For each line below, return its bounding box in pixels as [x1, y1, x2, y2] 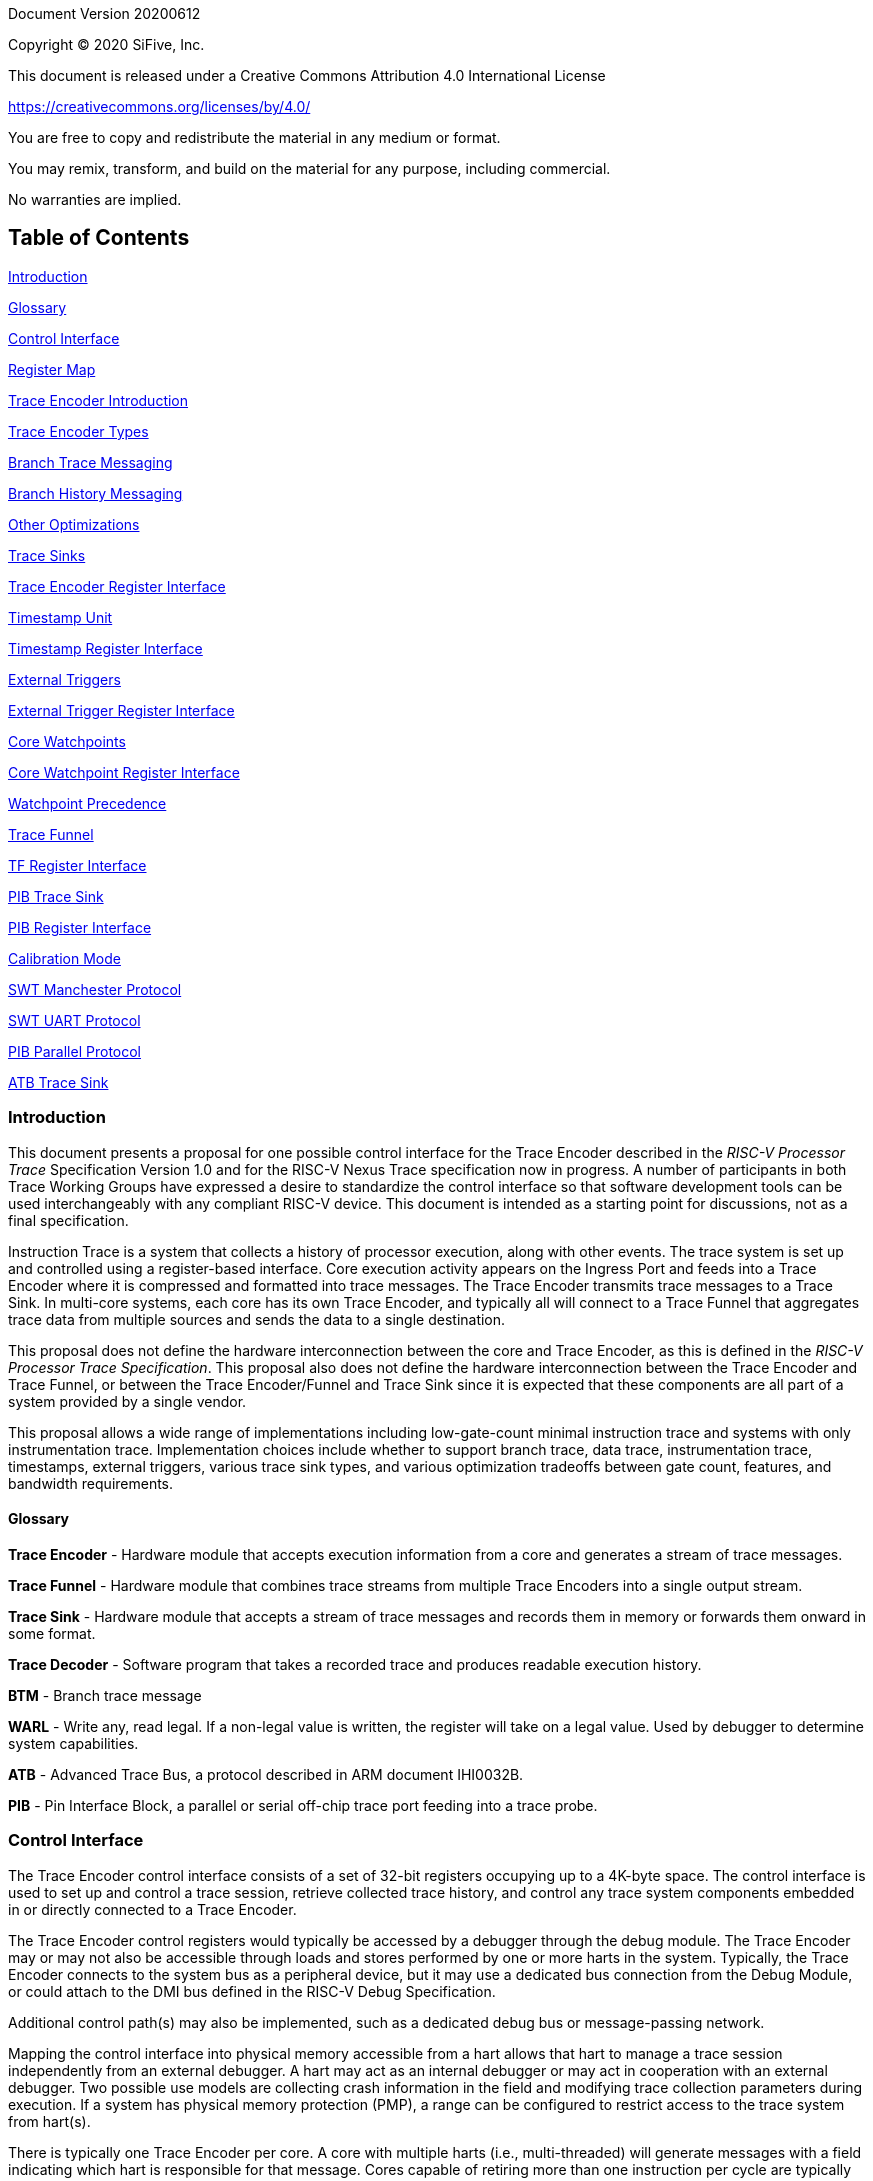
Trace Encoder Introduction [8, 391, 189, 409]
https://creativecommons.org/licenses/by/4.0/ [8, 98, 311, 115]
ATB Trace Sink [8, 1073, 109, 1091]
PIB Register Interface [8, 918, 152, 936]
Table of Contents [8, 225, 190, 251]
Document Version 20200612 [8, 5, 201, 22]
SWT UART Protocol [8, 1011, 141, 1029]
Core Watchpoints [8, 732, 126, 750]
